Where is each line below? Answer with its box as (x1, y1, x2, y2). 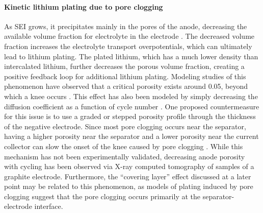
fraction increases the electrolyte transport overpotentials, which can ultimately (4, 40, 252, 51)
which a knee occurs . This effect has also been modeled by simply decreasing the (4, 90, 258, 101)
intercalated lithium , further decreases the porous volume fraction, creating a (4, 61, 245, 72)
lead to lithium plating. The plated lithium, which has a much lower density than (4, 51, 258, 61)
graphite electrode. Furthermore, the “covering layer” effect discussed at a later (4, 171, 251, 181)
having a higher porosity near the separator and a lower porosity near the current (4, 131, 259, 141)
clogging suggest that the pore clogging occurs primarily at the (4, 191, 200, 201)
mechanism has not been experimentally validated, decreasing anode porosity (4, 151, 245, 161)
